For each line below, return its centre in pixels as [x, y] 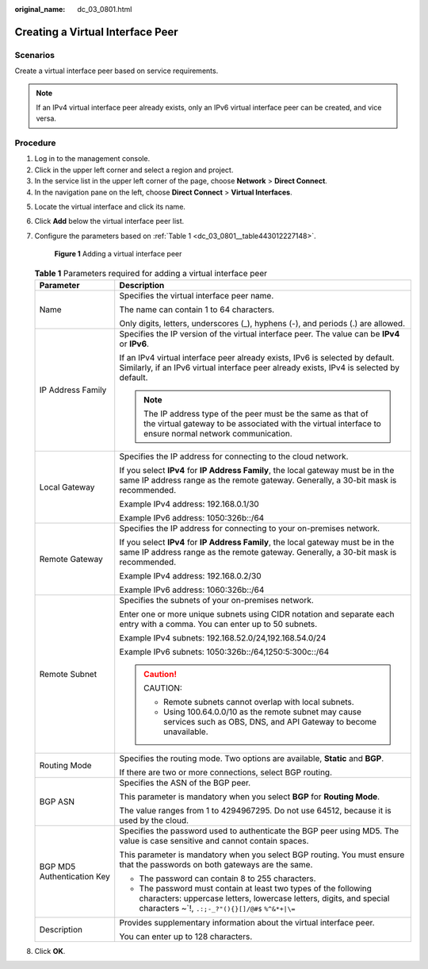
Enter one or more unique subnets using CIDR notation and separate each [257, 613]
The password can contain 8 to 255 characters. [227, 879]
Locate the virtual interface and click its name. [110, 207]
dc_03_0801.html [105, 9]
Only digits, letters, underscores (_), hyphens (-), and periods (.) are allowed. [262, 323]
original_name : [40, 9]
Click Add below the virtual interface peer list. [109, 221]
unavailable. [186, 732]
